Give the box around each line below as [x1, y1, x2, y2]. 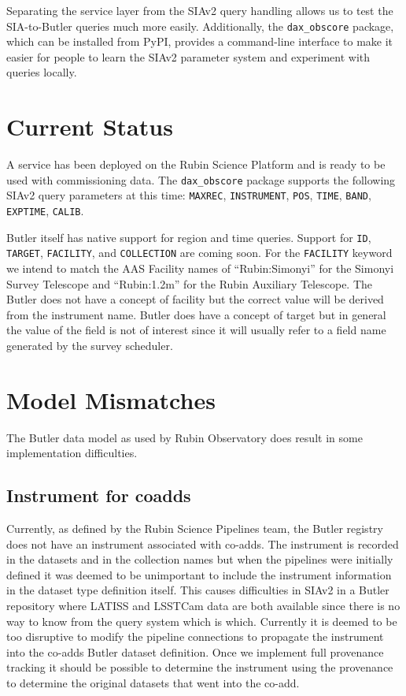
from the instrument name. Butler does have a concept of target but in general [6, 306, 386, 322]
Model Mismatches [6, 383, 216, 415]
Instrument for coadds [6, 483, 191, 508]
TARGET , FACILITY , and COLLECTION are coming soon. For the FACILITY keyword [6, 244, 393, 261]
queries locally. [6, 64, 77, 80]
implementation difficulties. [6, 445, 138, 461]
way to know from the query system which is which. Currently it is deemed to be [6, 612, 397, 629]
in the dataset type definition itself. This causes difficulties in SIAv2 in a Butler [6, 582, 389, 598]
